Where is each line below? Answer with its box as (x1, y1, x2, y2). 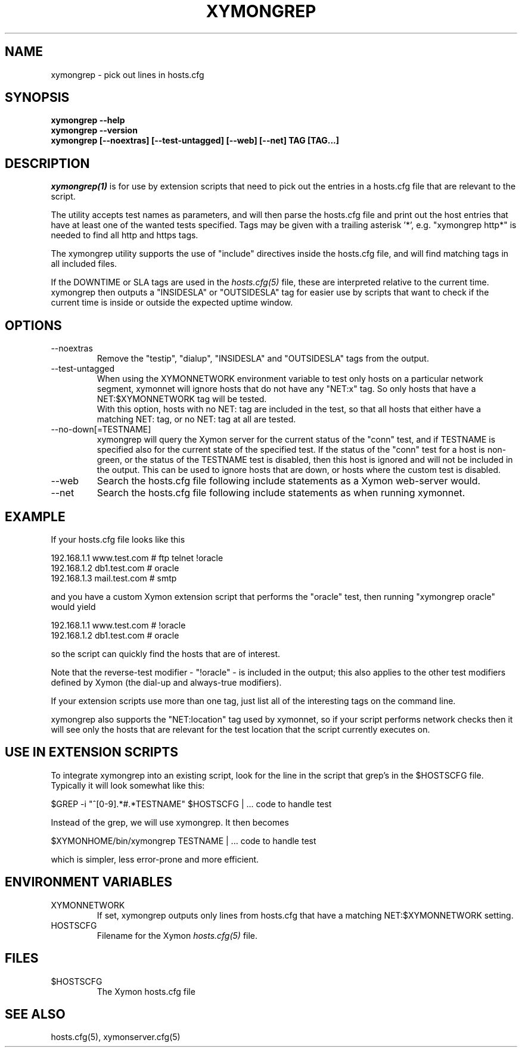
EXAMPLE (5, 509, 66, 524)
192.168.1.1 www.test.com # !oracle (51, 620, 186, 630)
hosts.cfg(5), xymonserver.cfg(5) (51, 1032, 181, 1042)
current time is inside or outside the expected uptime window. (51, 297, 293, 308)
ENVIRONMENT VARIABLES (5, 874, 172, 890)
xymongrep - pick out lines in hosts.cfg (51, 69, 204, 80)
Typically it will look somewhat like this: (51, 780, 205, 790)
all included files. (51, 259, 117, 269)
